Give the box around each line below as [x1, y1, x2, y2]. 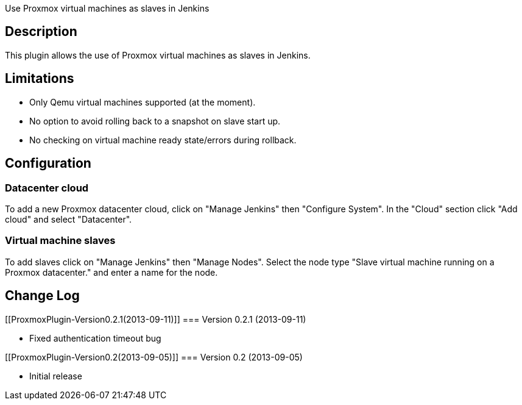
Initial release [29, 370, 82, 381]
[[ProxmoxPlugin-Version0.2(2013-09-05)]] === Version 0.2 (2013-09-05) [5, 351, 303, 362]
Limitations [5, 71, 74, 87]
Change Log [5, 288, 80, 304]
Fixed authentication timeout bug [29, 332, 161, 343]
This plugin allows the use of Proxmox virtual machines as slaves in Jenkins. [5, 49, 311, 60]
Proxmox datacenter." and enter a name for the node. [5, 267, 218, 278]
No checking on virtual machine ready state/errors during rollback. [29, 134, 297, 145]
